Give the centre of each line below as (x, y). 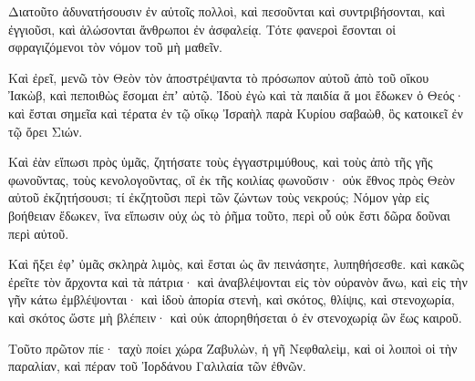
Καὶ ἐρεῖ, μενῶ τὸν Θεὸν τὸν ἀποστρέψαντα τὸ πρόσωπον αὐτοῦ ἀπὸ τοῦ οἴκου (219, 77)
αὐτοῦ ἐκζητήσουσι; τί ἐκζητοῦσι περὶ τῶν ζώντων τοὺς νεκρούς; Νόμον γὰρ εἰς (219, 197)
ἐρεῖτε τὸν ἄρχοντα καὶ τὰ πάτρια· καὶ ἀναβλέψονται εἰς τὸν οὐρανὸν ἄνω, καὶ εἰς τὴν (238, 281)
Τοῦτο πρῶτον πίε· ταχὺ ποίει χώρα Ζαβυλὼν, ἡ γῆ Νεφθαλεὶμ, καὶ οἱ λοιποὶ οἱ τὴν (233, 348)
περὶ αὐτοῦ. (39, 233)
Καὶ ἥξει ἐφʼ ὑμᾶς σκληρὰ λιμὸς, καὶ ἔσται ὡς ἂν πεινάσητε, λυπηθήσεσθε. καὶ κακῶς (236, 264)
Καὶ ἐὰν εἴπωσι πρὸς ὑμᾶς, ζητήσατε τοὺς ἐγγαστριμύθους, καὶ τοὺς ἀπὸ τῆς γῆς (221, 162)
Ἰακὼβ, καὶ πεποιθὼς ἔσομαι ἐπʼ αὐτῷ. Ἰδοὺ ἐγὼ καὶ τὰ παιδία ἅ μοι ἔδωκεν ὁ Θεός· (237, 95)
